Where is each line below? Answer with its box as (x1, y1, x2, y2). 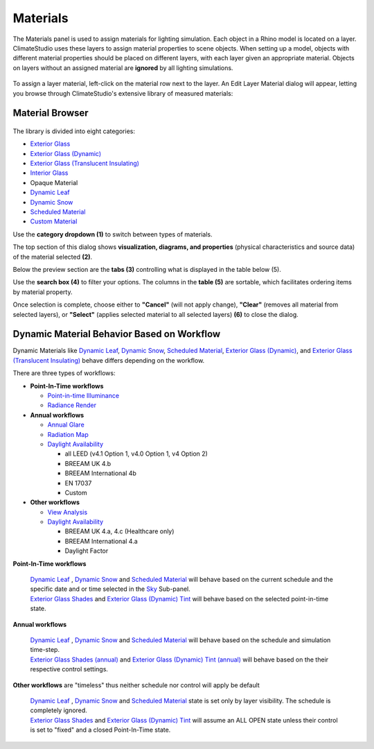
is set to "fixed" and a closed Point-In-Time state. (30, 725, 171, 734)
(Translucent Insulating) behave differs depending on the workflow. (12, 356, 205, 364)
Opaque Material (30, 178, 78, 187)
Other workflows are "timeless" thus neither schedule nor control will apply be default (12, 680, 260, 689)
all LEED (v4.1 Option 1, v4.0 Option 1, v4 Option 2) (64, 449, 208, 458)
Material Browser (12, 107, 89, 119)
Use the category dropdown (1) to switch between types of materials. (12, 230, 213, 239)
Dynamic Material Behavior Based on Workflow (12, 328, 221, 340)
